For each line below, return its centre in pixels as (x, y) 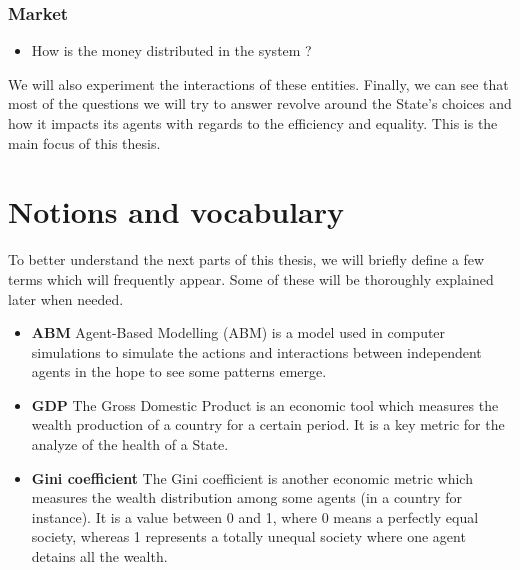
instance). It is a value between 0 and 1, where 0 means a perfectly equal (255, 516)
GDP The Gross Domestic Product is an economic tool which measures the (265, 404)
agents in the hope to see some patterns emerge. (179, 371)
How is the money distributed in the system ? (171, 50)
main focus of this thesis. (84, 142)
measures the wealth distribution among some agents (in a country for (247, 497)
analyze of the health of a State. (130, 444)
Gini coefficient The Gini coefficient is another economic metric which (252, 477)
